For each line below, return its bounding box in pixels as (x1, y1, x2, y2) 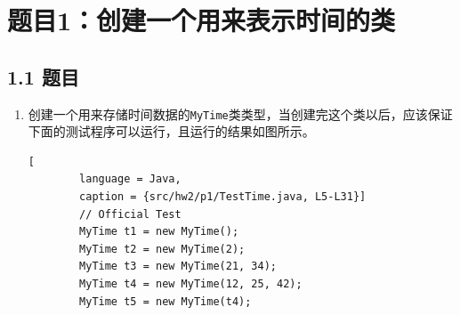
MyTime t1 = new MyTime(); (79, 225, 239, 238)
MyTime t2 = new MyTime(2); (79, 242, 246, 255)
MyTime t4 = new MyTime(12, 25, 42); (79, 277, 303, 290)
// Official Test (79, 207, 182, 221)
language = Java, (79, 173, 182, 186)
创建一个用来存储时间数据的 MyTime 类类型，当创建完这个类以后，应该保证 (28, 104, 453, 123)
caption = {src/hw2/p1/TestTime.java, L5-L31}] (79, 190, 367, 204)
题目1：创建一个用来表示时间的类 (7, 2, 396, 38)
